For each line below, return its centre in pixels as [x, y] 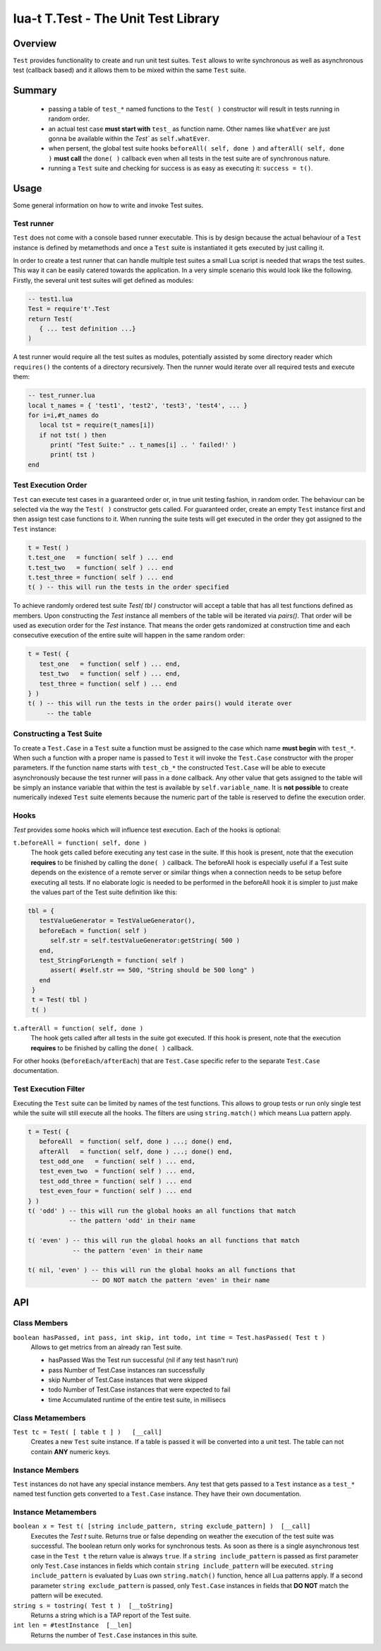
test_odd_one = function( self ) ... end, [117, 1162]
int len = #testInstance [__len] [73, 1625]
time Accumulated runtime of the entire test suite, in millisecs [137, 1399]
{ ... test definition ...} [88, 328]
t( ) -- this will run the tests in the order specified [128, 587]
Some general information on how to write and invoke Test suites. [108, 206]
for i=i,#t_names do [63, 415]
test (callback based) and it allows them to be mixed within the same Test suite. [129, 70]
